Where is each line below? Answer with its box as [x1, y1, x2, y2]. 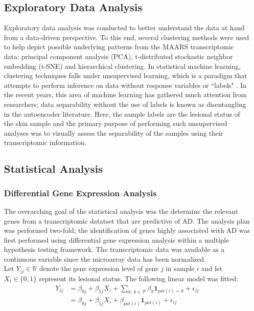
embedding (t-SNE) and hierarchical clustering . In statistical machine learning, [4, 61, 241, 71]
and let [201, 263, 223, 273]
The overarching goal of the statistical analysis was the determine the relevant [4, 206, 238, 216]
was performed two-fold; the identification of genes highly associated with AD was [4, 225, 250, 235]
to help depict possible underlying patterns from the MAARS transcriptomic [4, 41, 234, 52]
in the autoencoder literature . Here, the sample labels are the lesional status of [4, 108, 240, 119]
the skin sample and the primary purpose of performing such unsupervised [4, 118, 228, 128]
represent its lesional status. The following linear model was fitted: [39, 273, 238, 283]
